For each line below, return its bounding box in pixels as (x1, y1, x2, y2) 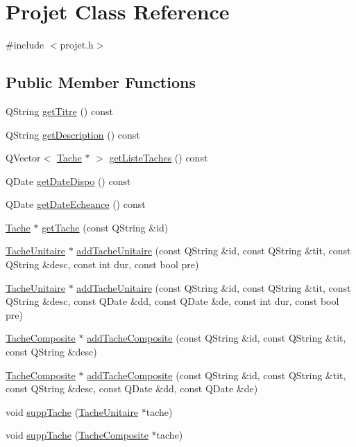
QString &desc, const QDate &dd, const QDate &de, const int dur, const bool (6, 294, 339, 308)
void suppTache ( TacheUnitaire (6, 404, 139, 419)
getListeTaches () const (109, 150, 208, 165)
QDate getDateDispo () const (6, 173, 131, 188)
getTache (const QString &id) (42, 220, 169, 234)
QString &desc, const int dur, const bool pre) (6, 257, 199, 272)
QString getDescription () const (6, 127, 140, 141)
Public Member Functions (6, 71, 196, 93)
